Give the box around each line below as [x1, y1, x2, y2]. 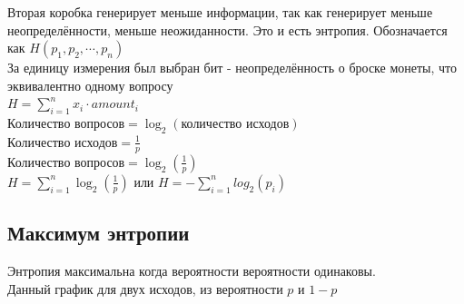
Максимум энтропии [7, 219, 190, 247]
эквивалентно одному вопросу [7, 75, 173, 94]
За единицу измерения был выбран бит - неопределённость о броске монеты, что [7, 58, 458, 77]
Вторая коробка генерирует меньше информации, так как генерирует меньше [7, 3, 433, 21]
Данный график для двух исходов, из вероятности [7, 279, 283, 298]
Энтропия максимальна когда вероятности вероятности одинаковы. [7, 261, 376, 279]
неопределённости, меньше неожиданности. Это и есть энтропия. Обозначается [7, 20, 448, 39]
